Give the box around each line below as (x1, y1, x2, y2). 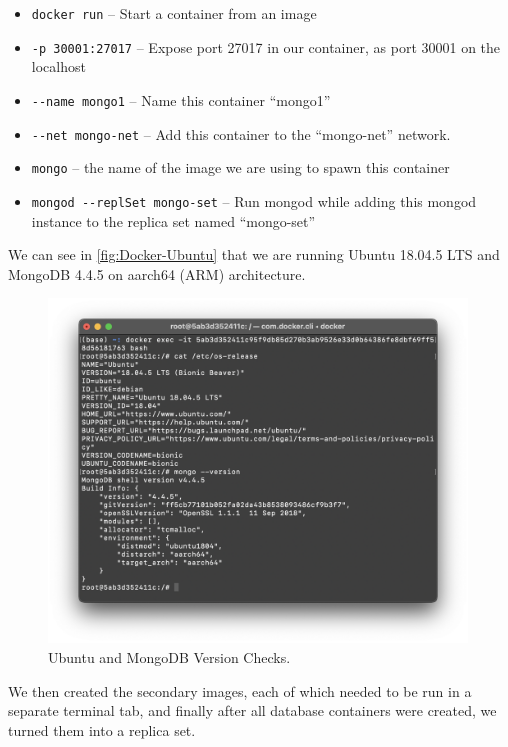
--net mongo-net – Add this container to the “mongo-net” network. (31, 123, 451, 144)
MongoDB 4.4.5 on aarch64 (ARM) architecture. (8, 263, 306, 284)
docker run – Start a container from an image (31, 3, 317, 23)
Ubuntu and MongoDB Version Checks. (48, 647, 291, 668)
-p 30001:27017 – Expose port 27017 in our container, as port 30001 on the (31, 36, 501, 57)
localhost (31, 56, 86, 77)
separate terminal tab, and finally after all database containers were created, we (8, 700, 497, 721)
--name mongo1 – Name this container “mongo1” (31, 89, 331, 110)
